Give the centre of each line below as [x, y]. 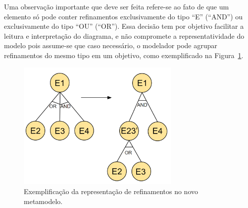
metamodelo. [43, 201]
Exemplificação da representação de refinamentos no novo [111, 191]
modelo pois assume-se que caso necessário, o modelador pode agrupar [111, 45]
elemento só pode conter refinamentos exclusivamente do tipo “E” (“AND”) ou [124, 16]
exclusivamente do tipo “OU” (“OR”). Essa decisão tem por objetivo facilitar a [124, 26]
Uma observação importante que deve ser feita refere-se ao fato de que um [117, 6]
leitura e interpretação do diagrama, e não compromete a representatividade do [124, 35]
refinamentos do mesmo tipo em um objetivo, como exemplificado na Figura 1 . [124, 55]
